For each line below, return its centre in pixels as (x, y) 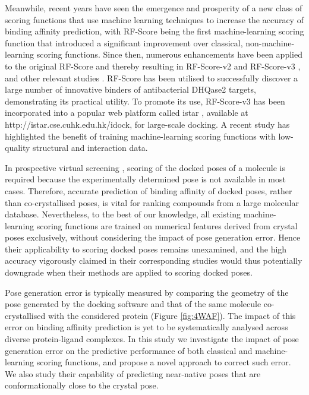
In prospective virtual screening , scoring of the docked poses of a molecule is (145, 167)
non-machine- (270, 42)
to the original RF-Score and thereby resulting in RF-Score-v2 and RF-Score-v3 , (153, 66)
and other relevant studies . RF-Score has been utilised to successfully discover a (152, 78)
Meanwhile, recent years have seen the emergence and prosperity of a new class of (154, 8)
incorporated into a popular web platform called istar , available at (127, 113)
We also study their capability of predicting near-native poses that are (133, 373)
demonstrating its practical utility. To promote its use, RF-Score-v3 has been (145, 101)
